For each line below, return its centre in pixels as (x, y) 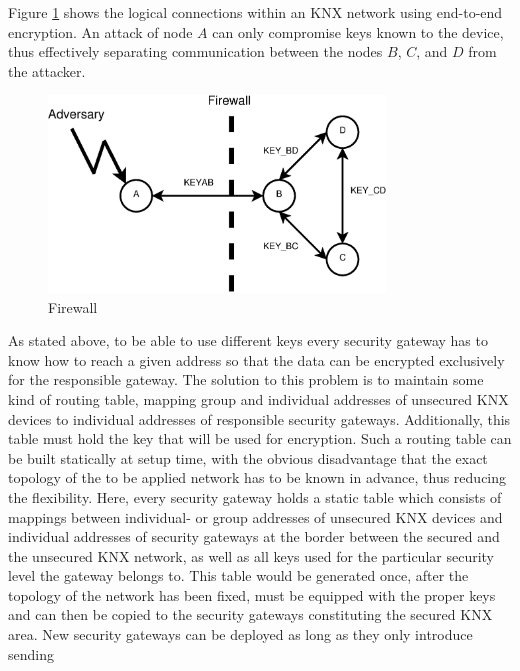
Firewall (73, 306)
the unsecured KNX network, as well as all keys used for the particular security (251, 555)
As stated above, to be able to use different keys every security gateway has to (248, 340)
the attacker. (47, 70)
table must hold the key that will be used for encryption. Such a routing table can (260, 438)
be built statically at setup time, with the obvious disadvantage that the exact (248, 457)
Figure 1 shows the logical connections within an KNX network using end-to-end (255, 12)
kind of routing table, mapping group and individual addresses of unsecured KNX (258, 398)
